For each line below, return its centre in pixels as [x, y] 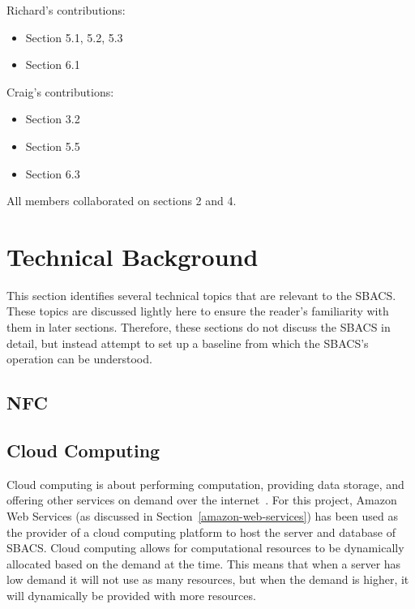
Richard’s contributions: [66, 10]
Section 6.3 [53, 173]
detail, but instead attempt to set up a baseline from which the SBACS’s [188, 343]
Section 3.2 [53, 119]
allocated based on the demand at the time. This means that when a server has [204, 563]
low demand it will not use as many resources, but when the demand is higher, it [208, 579]
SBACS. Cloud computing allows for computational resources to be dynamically [205, 548]
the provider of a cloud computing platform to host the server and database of [201, 532]
